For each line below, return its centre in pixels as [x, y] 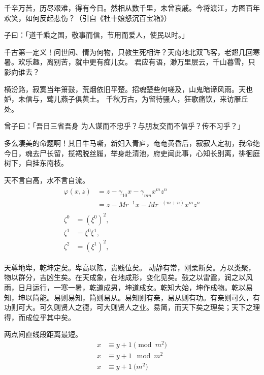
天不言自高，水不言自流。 [47, 180]
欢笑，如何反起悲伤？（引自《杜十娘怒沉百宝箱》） [88, 18]
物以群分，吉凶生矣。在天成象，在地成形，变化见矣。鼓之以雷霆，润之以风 [128, 277]
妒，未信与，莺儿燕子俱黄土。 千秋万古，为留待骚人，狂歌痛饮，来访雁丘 [126, 99]
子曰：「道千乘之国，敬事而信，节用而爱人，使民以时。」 [96, 35]
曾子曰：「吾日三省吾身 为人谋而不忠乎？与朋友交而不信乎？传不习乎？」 [124, 126]
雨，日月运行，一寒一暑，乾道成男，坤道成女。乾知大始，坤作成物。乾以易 [128, 287]
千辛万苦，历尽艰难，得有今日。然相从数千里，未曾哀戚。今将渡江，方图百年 [132, 8]
